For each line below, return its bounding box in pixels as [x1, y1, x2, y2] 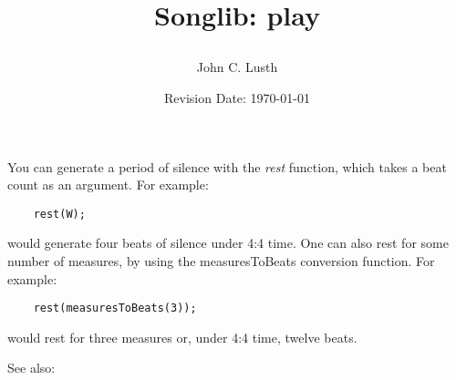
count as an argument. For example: [7, 175, 209, 194]
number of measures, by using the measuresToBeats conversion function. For [7, 252, 435, 270]
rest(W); [33, 207, 86, 221]
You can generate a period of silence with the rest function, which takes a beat [7, 157, 447, 176]
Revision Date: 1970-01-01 [164, 87, 310, 107]
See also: [7, 358, 56, 377]
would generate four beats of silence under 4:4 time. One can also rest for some [7, 233, 449, 252]
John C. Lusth [196, 57, 278, 77]
